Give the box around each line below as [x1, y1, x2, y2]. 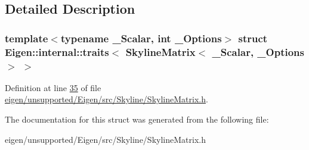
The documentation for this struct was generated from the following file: [5, 113, 269, 126]
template [5, 30, 48, 45]
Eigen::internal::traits [5, 44, 109, 59]
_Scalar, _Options [212, 44, 304, 59]
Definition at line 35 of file [5, 81, 101, 93]
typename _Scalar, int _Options [60, 30, 222, 45]
